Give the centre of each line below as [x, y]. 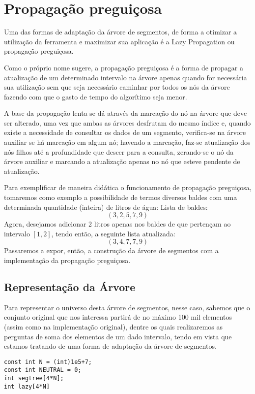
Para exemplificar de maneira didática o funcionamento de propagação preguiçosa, [128, 187]
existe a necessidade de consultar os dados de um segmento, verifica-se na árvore [125, 132]
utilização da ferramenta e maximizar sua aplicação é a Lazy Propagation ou [119, 41]
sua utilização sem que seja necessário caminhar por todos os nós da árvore [117, 87]
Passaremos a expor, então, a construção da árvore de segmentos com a [111, 250]
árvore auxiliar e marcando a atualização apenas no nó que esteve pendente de [122, 161]
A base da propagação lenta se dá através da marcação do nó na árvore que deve [126, 113]
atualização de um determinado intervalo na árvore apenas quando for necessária [126, 77]
